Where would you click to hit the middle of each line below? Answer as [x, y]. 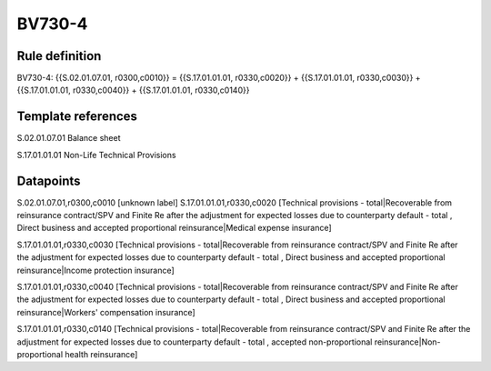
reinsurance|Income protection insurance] [95, 270]
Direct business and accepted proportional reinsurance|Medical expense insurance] [174, 228]
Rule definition [59, 56]
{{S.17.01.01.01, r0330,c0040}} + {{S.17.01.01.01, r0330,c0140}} [133, 90]
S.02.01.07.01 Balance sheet [69, 138]
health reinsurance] [101, 354]
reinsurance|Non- [407, 342]
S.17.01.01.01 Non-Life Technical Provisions [96, 155]
